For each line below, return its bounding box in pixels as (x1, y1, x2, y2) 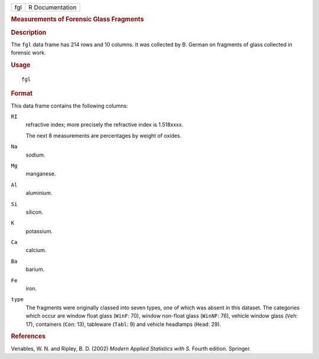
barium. (25, 266, 44, 273)
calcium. (25, 247, 47, 254)
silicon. (25, 208, 44, 216)
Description (11, 28, 47, 37)
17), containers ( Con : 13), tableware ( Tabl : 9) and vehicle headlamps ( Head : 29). (25, 321, 222, 328)
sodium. (25, 151, 45, 158)
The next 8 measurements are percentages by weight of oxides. (25, 132, 182, 139)
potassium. (25, 227, 53, 234)
